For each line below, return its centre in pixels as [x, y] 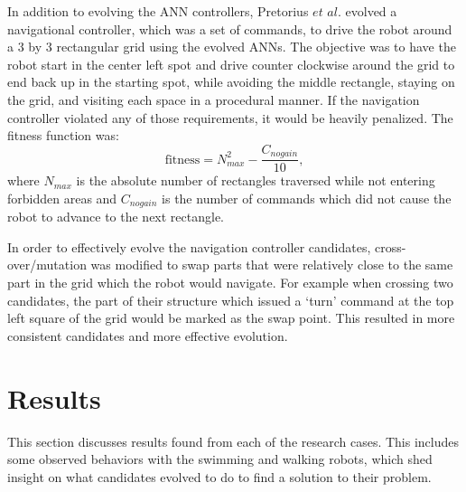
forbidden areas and [62, 198]
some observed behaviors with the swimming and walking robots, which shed [220, 459]
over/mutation [47, 265]
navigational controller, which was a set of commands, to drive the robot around [230, 28]
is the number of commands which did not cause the [307, 198]
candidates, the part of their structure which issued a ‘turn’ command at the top [231, 300]
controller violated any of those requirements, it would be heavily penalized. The [230, 117]
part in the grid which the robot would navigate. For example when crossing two [230, 283]
